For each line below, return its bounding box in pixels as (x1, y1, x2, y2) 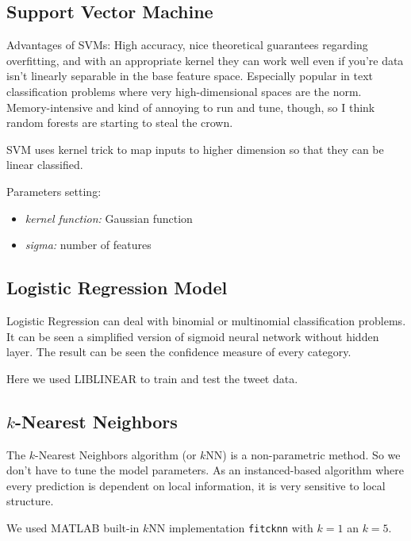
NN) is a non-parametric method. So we (205, 446, 401, 462)
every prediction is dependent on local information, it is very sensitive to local (6, 477, 386, 493)
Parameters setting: (6, 182, 102, 199)
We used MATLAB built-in (6, 519, 140, 535)
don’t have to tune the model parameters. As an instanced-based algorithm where (6, 462, 404, 478)
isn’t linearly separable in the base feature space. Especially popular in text (6, 67, 373, 84)
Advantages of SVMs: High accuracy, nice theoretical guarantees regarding (6, 36, 368, 53)
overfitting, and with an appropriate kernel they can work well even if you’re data (6, 52, 404, 68)
